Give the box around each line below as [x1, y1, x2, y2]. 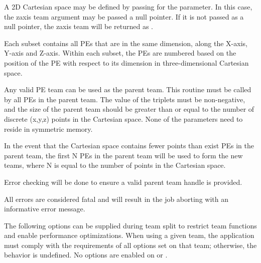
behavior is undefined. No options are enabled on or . [4, 249, 168, 260]
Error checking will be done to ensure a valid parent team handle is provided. [4, 176, 242, 187]
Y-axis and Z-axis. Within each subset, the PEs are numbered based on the [4, 48, 236, 58]
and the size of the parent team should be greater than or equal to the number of [4, 104, 254, 114]
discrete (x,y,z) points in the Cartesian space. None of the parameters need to [4, 113, 243, 124]
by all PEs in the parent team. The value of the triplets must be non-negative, [4, 94, 245, 104]
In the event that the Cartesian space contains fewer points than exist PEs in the [4, 140, 254, 151]
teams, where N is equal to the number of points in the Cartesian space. [4, 160, 226, 170]
